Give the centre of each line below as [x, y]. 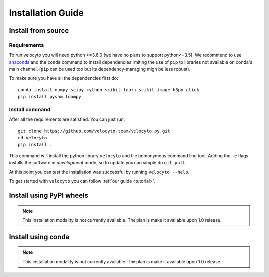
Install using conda [39, 237]
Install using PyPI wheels [49, 195]
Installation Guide [47, 13]
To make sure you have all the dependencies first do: [64, 78]
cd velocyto [33, 138]
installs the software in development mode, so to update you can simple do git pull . [98, 163]
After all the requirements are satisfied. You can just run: [67, 119]
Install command [30, 110]
